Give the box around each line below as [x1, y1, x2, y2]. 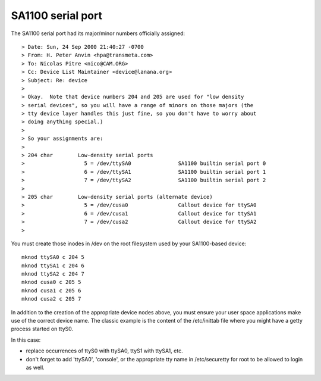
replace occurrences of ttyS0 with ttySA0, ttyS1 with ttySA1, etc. [26, 347, 184, 354]
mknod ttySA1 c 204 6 [21, 262, 84, 269]
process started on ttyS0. [11, 325, 74, 333]
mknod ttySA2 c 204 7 [21, 271, 84, 277]
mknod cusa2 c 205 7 [21, 295, 81, 302]
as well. [26, 364, 45, 371]
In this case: [11, 336, 41, 343]
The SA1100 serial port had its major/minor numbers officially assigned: [11, 30, 185, 37]
